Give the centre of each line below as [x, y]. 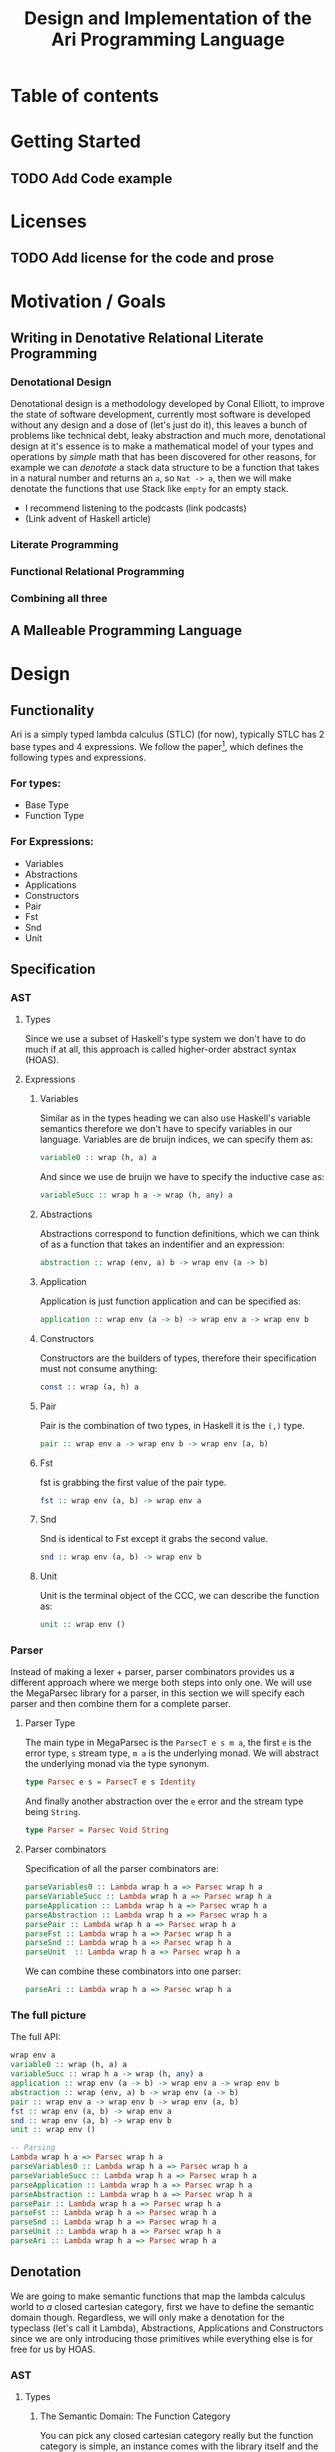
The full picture [48, 2015]
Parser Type [50, 1723]
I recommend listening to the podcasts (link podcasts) [135, 508]
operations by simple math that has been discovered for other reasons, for [163, 457]
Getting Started [76, 141]
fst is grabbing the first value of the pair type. [133, 1482]
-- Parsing [33, 2148]
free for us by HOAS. [53, 2349]
